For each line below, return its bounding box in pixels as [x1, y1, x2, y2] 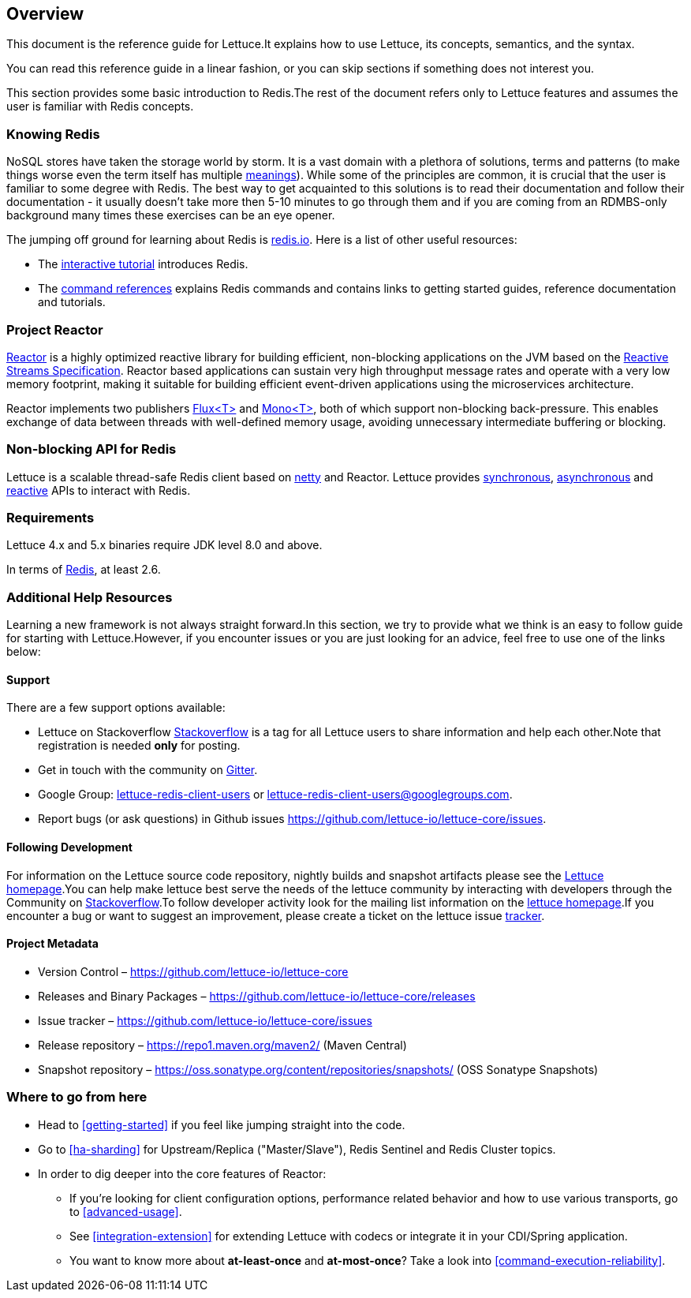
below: [6, 645, 41, 659]
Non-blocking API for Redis [6, 441, 177, 458]
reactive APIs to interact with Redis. [6, 483, 191, 497]
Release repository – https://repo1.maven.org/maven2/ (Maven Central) [38, 1038, 407, 1052]
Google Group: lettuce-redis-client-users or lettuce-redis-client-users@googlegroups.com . [38, 787, 513, 802]
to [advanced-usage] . [69, 1204, 182, 1218]
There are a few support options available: [6, 701, 226, 715]
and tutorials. [38, 295, 106, 309]
